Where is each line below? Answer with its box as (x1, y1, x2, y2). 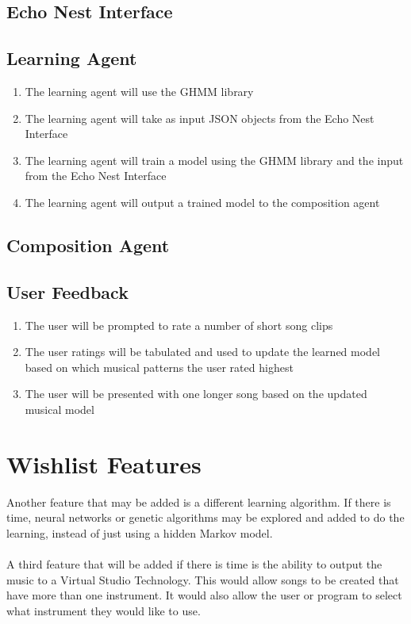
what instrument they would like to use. (6, 602, 201, 618)
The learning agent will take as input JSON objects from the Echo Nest (25, 109, 375, 126)
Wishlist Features (6, 447, 202, 480)
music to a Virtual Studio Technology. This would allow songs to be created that (6, 571, 399, 588)
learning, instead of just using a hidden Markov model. (6, 524, 273, 541)
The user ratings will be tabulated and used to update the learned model (25, 343, 380, 360)
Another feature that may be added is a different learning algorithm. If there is (6, 493, 391, 510)
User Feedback (6, 279, 129, 304)
